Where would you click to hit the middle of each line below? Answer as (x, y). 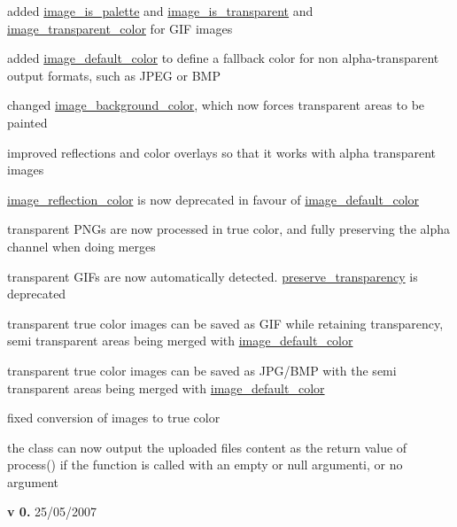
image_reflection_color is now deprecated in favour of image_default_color (213, 199)
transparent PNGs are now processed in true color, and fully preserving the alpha (228, 229)
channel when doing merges (81, 246)
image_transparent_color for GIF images (120, 28)
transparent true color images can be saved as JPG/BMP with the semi (202, 370)
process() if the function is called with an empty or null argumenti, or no (205, 465)
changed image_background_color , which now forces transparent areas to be (216, 105)
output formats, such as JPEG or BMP (114, 75)
